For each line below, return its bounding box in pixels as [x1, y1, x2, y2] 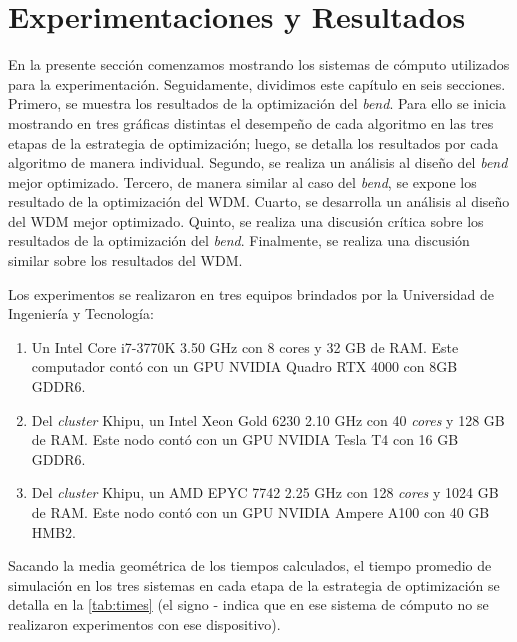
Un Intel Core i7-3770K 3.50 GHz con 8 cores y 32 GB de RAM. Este [31, 336, 459, 357]
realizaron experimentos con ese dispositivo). [8, 613, 281, 634]
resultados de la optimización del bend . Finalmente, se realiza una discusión [8, 230, 470, 251]
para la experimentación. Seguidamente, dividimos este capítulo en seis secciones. [8, 73, 506, 94]
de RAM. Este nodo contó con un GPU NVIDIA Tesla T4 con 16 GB [31, 429, 459, 450]
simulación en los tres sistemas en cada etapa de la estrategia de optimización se [8, 574, 500, 595]
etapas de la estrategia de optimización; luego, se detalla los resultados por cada [8, 132, 499, 153]
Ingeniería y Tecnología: [8, 303, 154, 324]
